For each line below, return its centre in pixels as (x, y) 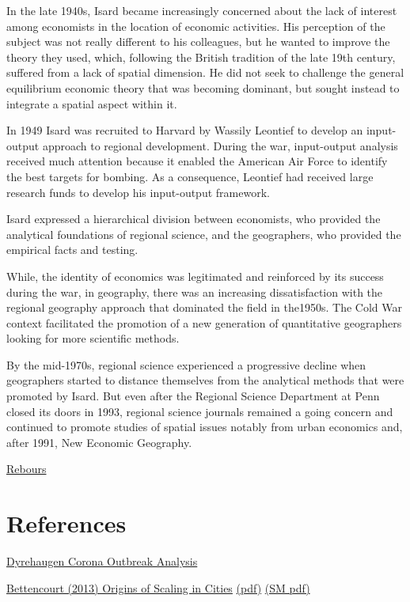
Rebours (27, 469)
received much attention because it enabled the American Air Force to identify (197, 161)
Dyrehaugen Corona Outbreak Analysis (102, 561)
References (66, 523)
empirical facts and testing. (72, 250)
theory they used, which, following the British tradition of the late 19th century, (201, 57)
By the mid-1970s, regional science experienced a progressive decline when (186, 364)
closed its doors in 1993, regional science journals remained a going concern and (200, 411)
